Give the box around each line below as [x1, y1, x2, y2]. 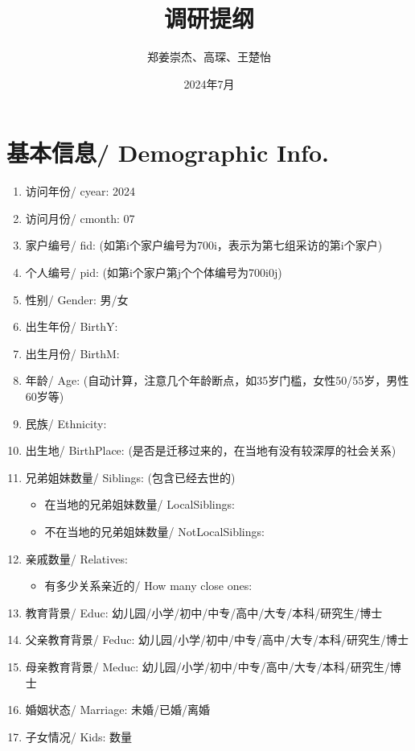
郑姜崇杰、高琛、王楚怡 [147, 48, 271, 65]
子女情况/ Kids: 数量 [25, 728, 133, 745]
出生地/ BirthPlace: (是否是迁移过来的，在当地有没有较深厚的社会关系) [25, 442, 397, 459]
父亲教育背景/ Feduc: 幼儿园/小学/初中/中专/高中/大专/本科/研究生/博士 [25, 631, 409, 648]
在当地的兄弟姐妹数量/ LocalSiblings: [44, 496, 235, 513]
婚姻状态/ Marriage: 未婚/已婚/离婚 [25, 701, 210, 718]
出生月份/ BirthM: [25, 345, 120, 361]
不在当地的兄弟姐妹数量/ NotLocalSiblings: [44, 522, 265, 539]
